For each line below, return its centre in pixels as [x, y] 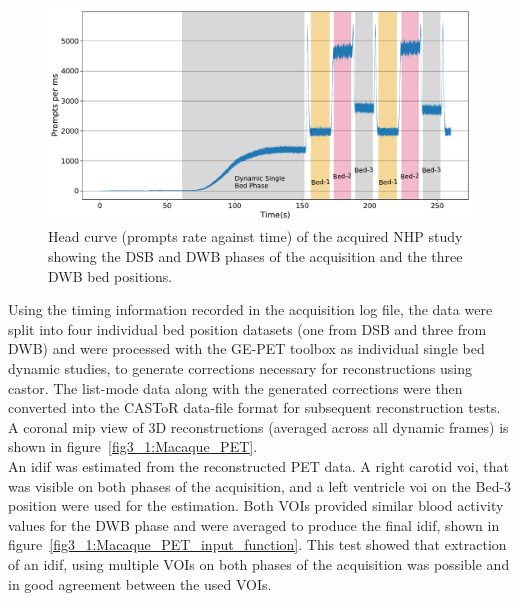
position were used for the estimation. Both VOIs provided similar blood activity [256, 505]
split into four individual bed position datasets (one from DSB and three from [247, 328]
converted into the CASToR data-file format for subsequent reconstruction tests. [254, 407]
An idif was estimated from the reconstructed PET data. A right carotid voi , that [258, 466]
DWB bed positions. [110, 275]
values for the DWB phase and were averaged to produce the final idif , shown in [254, 524]
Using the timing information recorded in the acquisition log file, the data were [250, 309]
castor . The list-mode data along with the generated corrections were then [235, 387]
